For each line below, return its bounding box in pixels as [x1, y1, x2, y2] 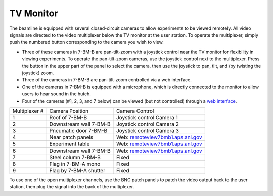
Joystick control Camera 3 [116, 127, 179, 134]
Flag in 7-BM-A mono [49, 160, 101, 167]
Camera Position [49, 107, 89, 114]
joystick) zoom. [22, 70, 54, 76]
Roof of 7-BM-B [49, 114, 87, 121]
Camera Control [116, 107, 154, 114]
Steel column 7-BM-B [49, 154, 101, 161]
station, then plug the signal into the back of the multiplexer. [9, 184, 134, 190]
